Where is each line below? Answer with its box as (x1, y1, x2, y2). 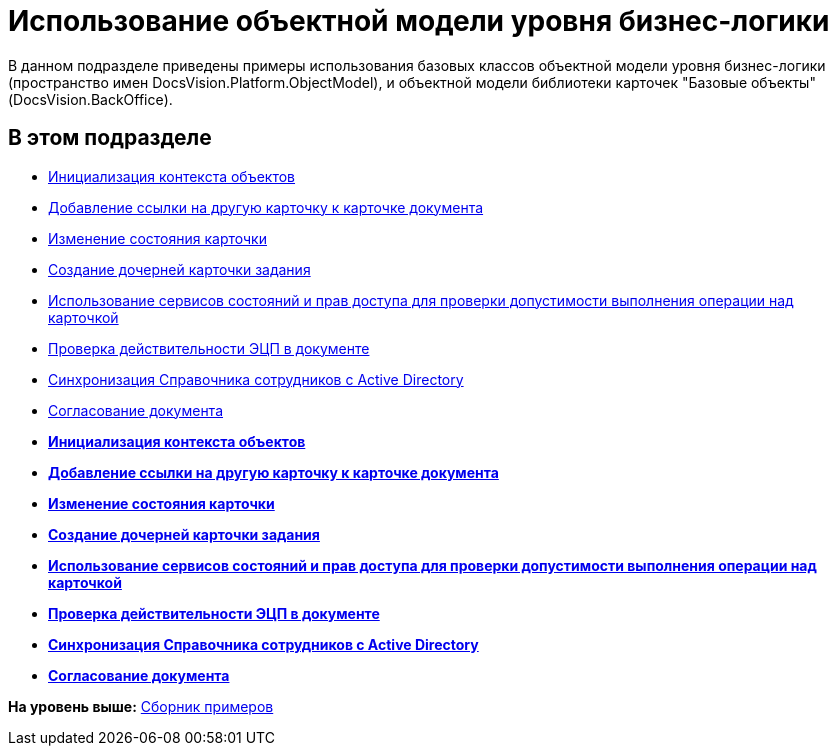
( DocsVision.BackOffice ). (8, 90, 173, 108)
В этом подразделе (8, 125, 212, 151)
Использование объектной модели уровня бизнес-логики (8, 4, 830, 38)
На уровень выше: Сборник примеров (8, 697, 274, 715)
